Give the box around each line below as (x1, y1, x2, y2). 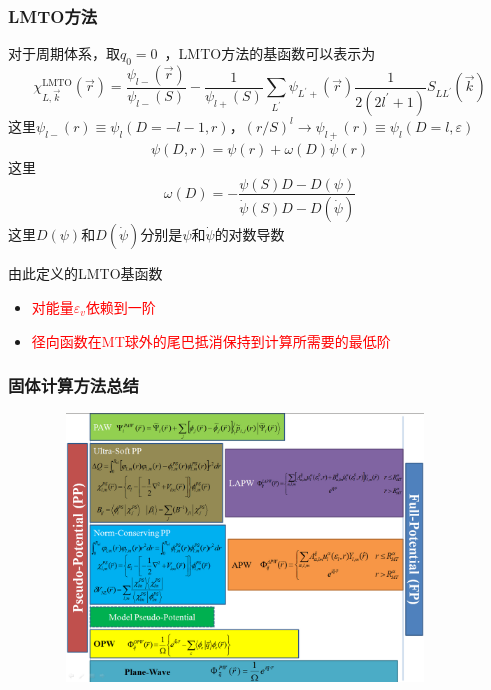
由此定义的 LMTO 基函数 (8, 263, 163, 284)
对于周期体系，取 (8, 43, 120, 64)
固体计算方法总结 (8, 373, 139, 398)
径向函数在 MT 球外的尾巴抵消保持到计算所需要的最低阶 (31, 330, 391, 351)
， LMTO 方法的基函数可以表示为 (164, 43, 376, 64)
